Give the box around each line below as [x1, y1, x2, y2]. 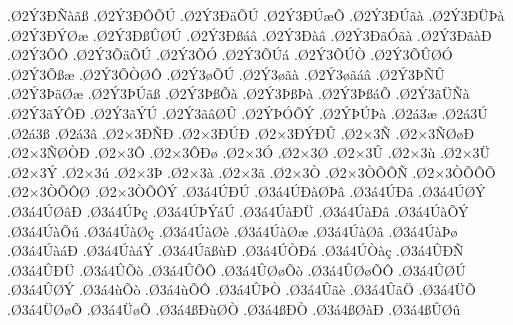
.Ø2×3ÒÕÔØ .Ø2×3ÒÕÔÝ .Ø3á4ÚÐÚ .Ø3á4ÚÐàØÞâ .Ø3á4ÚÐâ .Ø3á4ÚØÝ [7, 181, 486, 202]
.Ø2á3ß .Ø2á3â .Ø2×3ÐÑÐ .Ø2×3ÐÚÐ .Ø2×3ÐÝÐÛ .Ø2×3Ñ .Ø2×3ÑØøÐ [7, 122, 475, 143]
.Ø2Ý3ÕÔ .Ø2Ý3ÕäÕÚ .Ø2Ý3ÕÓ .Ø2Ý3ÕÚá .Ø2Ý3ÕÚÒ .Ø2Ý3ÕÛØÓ [7, 44, 453, 65]
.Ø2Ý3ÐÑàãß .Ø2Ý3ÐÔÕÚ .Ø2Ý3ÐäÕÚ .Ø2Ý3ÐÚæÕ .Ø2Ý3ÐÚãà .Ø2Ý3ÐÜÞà [7, 5, 505, 25]
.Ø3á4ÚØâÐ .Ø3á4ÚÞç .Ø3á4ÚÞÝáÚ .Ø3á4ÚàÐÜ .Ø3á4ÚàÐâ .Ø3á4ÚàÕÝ [7, 200, 469, 221]
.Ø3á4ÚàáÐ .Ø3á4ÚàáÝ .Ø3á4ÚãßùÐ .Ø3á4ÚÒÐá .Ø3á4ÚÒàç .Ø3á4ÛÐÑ [7, 240, 464, 261]
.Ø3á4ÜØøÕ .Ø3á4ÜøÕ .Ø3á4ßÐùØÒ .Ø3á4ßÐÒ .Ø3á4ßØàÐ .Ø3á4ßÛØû [7, 298, 461, 319]
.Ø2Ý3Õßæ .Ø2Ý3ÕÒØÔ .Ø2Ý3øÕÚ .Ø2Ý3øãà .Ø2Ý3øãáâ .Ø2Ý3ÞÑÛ [7, 63, 445, 84]
